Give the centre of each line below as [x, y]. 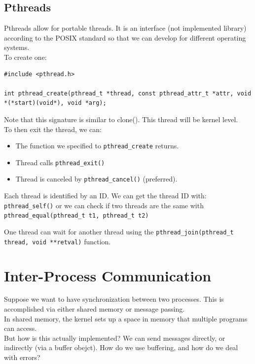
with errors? [22, 357]
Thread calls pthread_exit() [60, 162]
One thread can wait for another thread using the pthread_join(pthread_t [119, 232]
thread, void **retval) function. [57, 241]
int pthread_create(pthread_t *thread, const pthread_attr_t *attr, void [128, 93]
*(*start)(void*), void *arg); [55, 103]
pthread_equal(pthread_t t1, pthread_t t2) [76, 216]
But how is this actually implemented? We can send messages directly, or [115, 338]
